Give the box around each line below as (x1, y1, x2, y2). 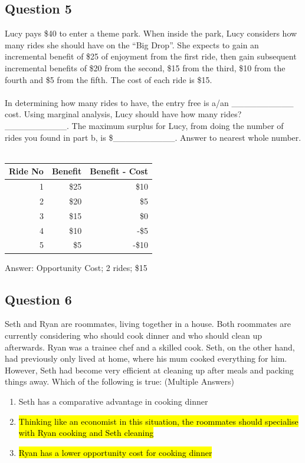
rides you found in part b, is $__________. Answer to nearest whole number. (5, 131, 301, 143)
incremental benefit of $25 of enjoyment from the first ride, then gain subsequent (5, 50, 297, 62)
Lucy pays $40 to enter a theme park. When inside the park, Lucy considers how (5, 27, 297, 39)
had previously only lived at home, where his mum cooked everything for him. (5, 352, 287, 365)
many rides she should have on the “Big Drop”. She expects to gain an (5, 38, 259, 51)
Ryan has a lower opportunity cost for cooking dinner (18, 446, 212, 458)
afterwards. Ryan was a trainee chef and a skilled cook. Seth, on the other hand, (5, 340, 295, 353)
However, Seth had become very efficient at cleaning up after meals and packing (5, 363, 294, 376)
